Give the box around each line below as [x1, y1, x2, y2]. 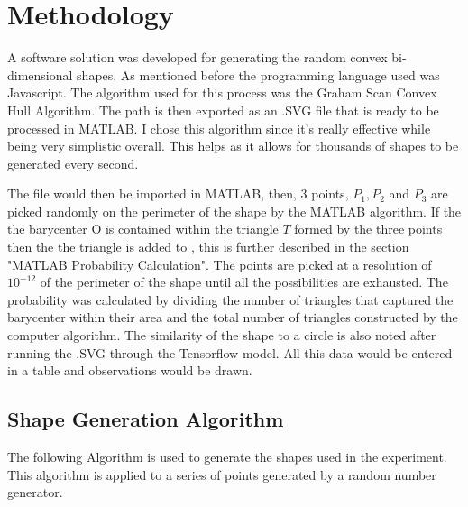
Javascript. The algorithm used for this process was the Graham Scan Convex [7, 83, 437, 102]
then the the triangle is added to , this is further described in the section [7, 237, 409, 256]
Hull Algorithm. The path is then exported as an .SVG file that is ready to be [7, 100, 439, 119]
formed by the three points [294, 219, 443, 238]
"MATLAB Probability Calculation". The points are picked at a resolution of [7, 254, 432, 273]
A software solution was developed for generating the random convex [7, 48, 388, 67]
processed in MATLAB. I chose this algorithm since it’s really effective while [7, 118, 431, 137]
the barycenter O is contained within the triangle [7, 219, 279, 238]
